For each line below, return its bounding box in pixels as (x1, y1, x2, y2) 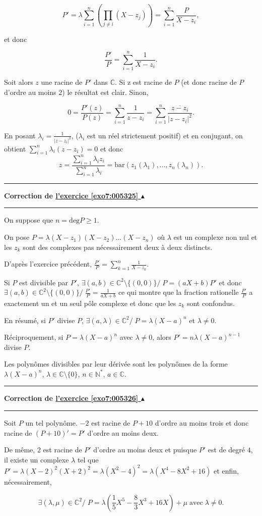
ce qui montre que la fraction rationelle (118, 287, 239, 297)
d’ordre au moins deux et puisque (93, 444, 197, 455)
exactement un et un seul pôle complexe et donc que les (4, 297, 176, 308)
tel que (77, 454, 99, 465)
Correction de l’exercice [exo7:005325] (4, 190, 139, 200)
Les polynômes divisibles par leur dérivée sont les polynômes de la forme (4, 358, 228, 369)
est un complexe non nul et (173, 232, 257, 242)
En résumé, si (4, 315, 46, 325)
